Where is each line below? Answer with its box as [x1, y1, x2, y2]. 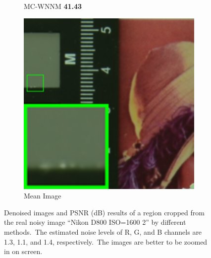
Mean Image [24, 191, 61, 201]
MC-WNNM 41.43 [24, 1, 82, 11]
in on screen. [4, 246, 43, 257]
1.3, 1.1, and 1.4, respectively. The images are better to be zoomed [4, 236, 208, 247]
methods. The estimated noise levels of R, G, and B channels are [4, 226, 202, 237]
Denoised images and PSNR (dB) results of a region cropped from [4, 207, 205, 217]
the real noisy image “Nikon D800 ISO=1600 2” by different [4, 217, 186, 227]
